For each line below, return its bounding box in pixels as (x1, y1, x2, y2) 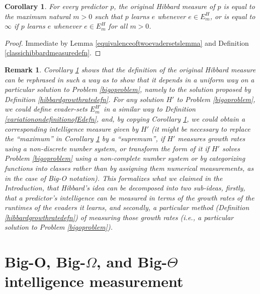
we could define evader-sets (5, 104, 88, 114)
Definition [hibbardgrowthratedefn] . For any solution (5, 93, 164, 104)
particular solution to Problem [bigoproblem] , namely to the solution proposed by (5, 84, 251, 94)
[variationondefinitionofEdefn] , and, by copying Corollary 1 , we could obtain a (5, 113, 245, 124)
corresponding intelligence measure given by (5, 123, 139, 134)
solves (222, 143, 240, 153)
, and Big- (96, 251, 167, 272)
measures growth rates (178, 133, 245, 144)
